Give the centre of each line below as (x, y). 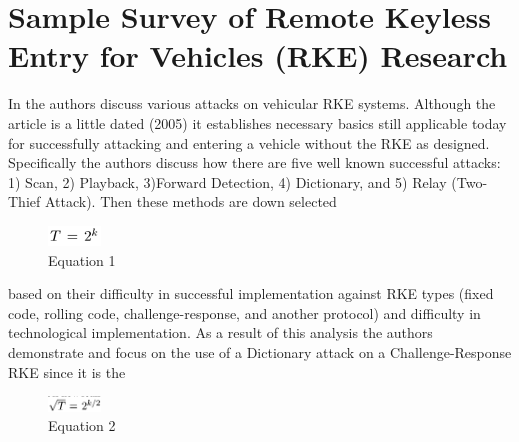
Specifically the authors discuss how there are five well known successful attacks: (254, 162)
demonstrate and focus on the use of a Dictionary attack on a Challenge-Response (260, 352)
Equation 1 (82, 259)
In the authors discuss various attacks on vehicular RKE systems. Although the (252, 103)
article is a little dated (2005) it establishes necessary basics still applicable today (257, 122)
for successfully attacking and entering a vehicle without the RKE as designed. (249, 142)
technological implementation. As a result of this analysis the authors (220, 332)
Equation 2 (82, 425)
